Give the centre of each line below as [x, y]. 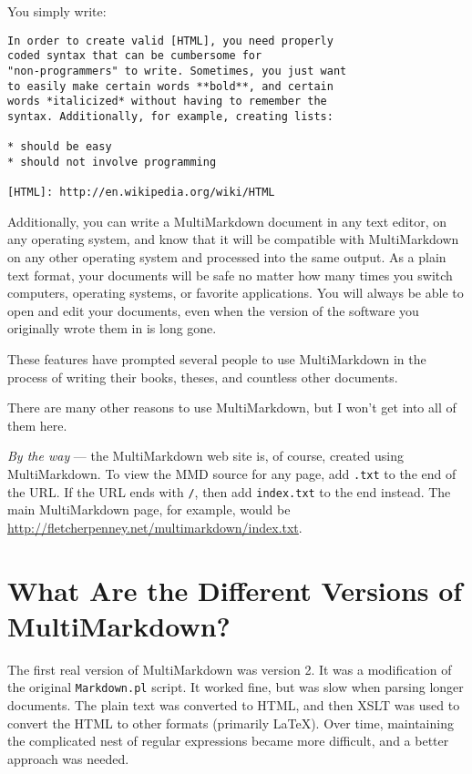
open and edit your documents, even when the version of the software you [213, 310]
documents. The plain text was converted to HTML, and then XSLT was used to [234, 705]
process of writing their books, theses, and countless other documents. [203, 377]
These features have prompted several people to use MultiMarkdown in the [217, 358]
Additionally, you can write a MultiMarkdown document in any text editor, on [227, 221]
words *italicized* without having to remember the [167, 102]
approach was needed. [68, 758]
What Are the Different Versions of [235, 590]
